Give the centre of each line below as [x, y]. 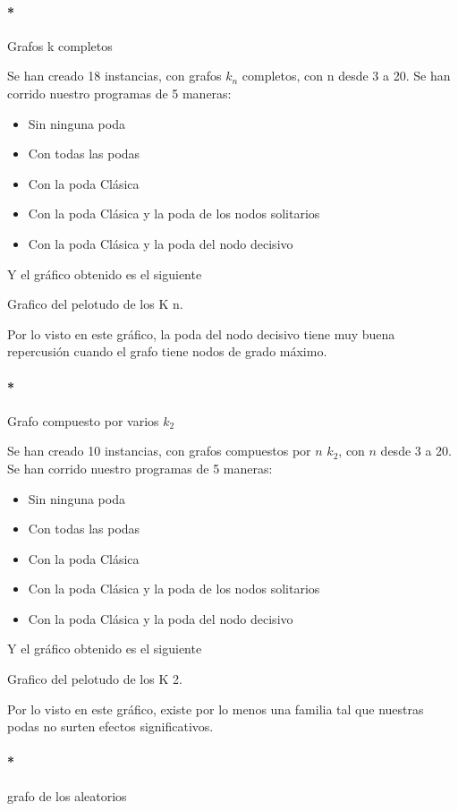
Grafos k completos [60, 45]
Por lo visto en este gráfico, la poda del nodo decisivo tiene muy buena [201, 333]
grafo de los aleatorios [67, 795]
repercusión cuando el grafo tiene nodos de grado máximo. [167, 351]
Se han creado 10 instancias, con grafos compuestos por [159, 451]
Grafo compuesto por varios [83, 420]
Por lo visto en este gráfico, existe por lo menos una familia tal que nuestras [216, 709]
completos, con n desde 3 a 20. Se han [346, 76]
